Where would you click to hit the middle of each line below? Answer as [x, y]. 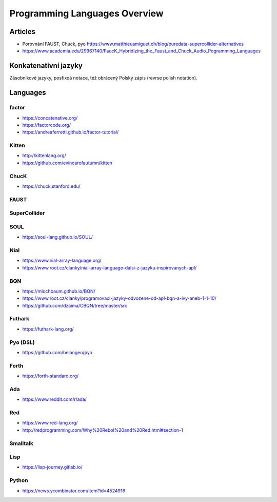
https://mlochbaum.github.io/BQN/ [59, 291]
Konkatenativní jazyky [46, 66]
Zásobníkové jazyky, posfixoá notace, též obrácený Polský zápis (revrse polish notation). [103, 78]
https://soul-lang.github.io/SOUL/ [58, 237]
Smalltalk [21, 443]
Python [19, 480]
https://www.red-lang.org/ [50, 423]
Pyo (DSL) [22, 342]
